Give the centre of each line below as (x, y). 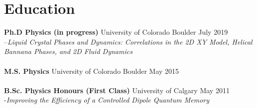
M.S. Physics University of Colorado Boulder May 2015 (92, 71)
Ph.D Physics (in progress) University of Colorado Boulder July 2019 (116, 32)
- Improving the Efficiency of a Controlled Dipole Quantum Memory (107, 100)
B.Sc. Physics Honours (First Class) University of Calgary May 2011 (117, 90)
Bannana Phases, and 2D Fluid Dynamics (68, 51)
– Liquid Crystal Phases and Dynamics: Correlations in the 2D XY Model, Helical (128, 41)
